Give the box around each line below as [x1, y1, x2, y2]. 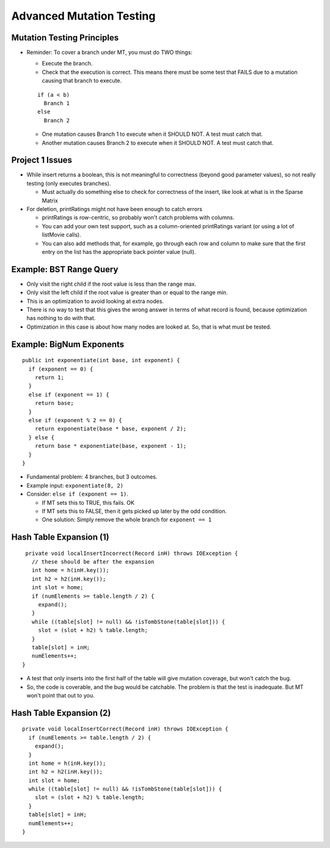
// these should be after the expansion [31, 559, 155, 565]
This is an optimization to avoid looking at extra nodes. [26, 297, 164, 305]
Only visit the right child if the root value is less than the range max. [26, 280, 197, 288]
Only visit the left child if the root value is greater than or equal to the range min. [26, 289, 229, 296]
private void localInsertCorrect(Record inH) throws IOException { [22, 726, 229, 732]
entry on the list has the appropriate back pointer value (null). [42, 248, 196, 255]
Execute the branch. [42, 60, 93, 67]
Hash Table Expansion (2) [11, 707, 111, 718]
